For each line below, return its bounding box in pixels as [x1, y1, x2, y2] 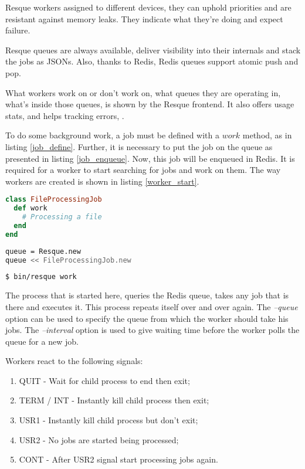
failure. [5, 24, 30, 36]
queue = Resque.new [5, 247, 81, 256]
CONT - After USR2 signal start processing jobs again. [19, 453, 218, 465]
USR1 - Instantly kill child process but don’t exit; [19, 414, 198, 426]
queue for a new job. [5, 335, 79, 347]
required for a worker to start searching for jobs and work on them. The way [5, 164, 281, 176]
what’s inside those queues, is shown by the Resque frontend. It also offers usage [5, 98, 294, 110]
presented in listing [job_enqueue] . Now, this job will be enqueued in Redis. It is [5, 152, 295, 164]
